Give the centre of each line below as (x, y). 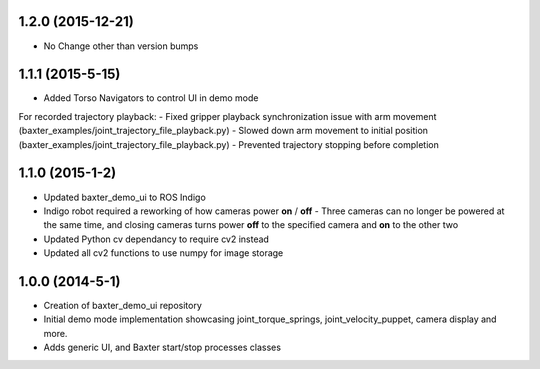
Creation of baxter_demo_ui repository (122, 305)
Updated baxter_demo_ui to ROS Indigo (125, 197)
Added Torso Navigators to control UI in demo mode (151, 98)
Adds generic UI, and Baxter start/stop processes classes (162, 347)
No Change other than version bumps (121, 46)
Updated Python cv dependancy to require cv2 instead (156, 239)
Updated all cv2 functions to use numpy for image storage (163, 253)
